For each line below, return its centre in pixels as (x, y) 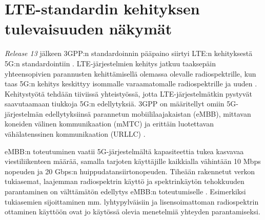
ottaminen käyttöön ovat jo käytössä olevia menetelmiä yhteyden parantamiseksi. (132, 212)
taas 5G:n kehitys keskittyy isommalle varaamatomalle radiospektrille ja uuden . (131, 84)
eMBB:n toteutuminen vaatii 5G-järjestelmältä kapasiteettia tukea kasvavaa (124, 151)
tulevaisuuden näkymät (88, 29)
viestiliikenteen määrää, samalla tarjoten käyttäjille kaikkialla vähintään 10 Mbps (133, 161)
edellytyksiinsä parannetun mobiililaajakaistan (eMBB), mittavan (148, 113)
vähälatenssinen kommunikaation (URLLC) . (75, 134)
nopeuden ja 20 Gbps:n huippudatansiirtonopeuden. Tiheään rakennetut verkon (130, 171)
